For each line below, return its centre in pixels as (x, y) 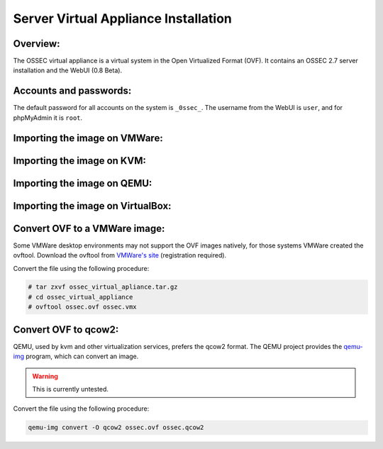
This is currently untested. (71, 389)
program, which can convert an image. (82, 356)
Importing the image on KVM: (80, 161)
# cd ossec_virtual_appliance (81, 297)
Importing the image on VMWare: (88, 138)
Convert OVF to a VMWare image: (89, 228)
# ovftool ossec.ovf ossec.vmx (83, 307)
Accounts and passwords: (72, 91)
